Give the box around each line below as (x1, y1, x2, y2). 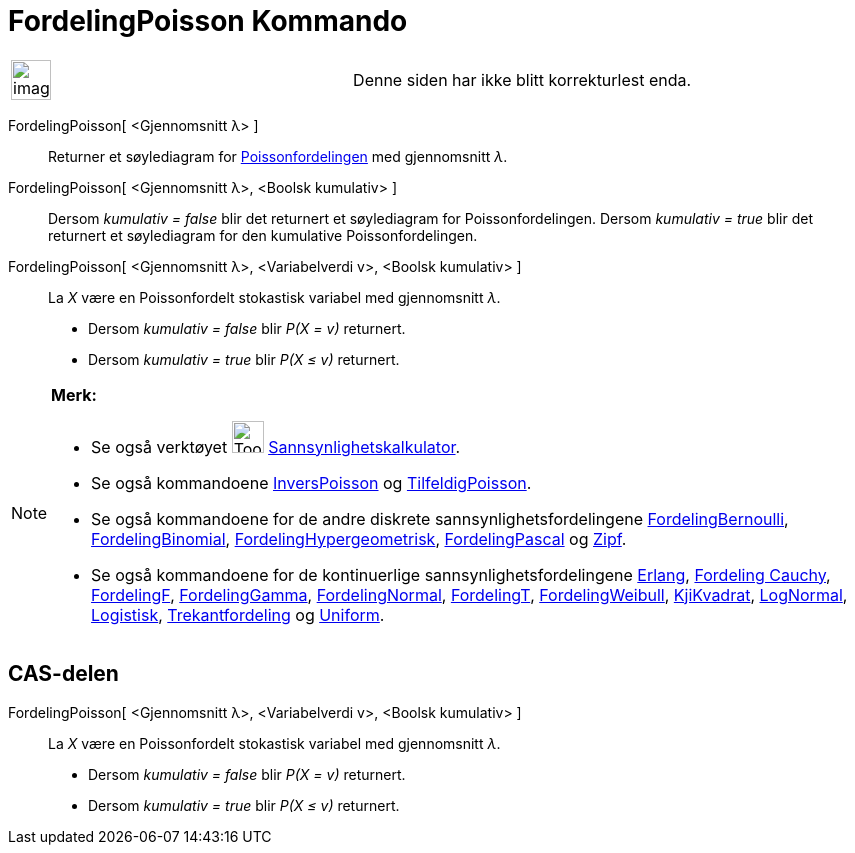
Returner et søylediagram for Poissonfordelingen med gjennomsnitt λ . (48, 147, 508, 165)
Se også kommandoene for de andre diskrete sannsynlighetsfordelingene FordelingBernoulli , (91, 508, 789, 529)
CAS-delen (8, 661, 119, 687)
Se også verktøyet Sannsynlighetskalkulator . (91, 436, 461, 457)
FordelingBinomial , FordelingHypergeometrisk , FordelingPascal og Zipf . (91, 528, 627, 549)
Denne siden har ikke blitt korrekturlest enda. (353, 69, 692, 90)
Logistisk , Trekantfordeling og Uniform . (91, 604, 385, 625)
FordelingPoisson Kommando (8, 4, 408, 38)
